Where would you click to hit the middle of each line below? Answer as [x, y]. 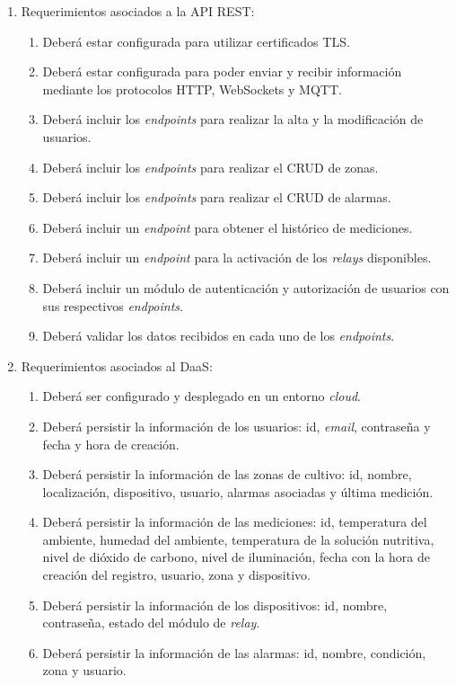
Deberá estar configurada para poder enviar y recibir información [222, 71]
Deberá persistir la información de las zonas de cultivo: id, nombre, [227, 474]
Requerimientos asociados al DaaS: [117, 365]
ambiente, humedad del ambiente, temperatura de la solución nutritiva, [238, 539]
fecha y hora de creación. [111, 444]
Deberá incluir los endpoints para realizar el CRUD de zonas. [210, 167]
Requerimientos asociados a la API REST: [138, 11]
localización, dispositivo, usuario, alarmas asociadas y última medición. [238, 491]
